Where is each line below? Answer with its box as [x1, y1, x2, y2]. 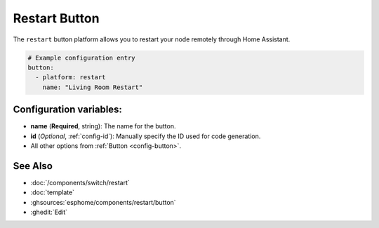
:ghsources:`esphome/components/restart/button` [30, 198, 176, 206]
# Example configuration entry [27, 53, 136, 62]
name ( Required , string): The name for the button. [30, 122, 176, 130]
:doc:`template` [30, 188, 75, 196]
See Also [13, 160, 53, 172]
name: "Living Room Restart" [42, 83, 143, 91]
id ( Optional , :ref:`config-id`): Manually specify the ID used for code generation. [30, 132, 261, 140]
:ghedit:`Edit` [30, 208, 68, 217]
